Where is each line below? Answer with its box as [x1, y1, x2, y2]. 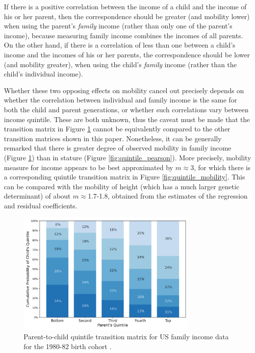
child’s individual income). [4, 69, 83, 79]
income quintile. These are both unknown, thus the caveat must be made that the [4, 114, 250, 124]
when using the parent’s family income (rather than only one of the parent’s [4, 21, 232, 31]
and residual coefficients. [4, 200, 77, 210]
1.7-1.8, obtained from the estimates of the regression [88, 191, 248, 201]
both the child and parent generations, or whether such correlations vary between [4, 104, 249, 114]
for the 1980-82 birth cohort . [24, 341, 112, 351]
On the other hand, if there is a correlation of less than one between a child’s [4, 40, 235, 50]
